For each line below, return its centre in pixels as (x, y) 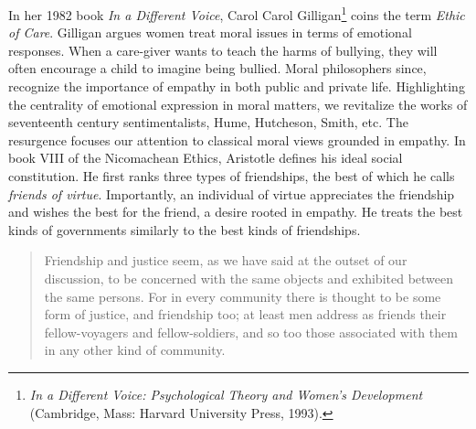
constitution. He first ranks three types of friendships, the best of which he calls (232, 176)
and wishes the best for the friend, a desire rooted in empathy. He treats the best (236, 212)
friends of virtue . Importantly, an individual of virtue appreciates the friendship (232, 193)
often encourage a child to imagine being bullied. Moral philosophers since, (217, 68)
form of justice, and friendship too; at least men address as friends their (245, 314)
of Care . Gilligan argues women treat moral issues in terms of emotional (210, 32)
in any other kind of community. (135, 350)
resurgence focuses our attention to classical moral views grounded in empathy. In (237, 139)
